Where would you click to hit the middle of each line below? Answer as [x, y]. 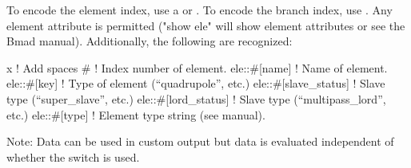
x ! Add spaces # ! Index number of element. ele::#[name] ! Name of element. [197, 67]
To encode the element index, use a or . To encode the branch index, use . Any [200, 10]
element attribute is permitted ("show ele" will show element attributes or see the [206, 25]
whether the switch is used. [73, 156]
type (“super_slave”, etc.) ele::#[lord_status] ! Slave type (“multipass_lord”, [196, 98]
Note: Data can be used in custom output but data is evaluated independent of [200, 141]
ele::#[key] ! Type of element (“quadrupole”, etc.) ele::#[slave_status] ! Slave [196, 83]
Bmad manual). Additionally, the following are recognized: [150, 41]
